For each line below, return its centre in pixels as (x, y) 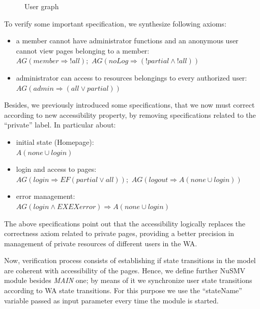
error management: (46, 196)
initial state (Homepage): (55, 141)
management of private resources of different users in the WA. (101, 243)
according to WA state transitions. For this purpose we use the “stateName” (123, 290)
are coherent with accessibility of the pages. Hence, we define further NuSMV (125, 270)
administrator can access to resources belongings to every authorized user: (132, 77)
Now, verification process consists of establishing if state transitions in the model (130, 260)
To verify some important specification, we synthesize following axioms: (115, 23)
